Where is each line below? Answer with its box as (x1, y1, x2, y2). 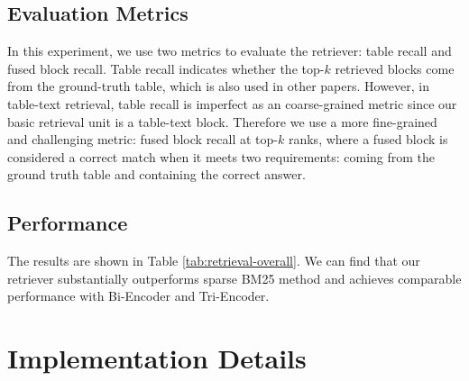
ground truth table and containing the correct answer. (7, 165, 306, 184)
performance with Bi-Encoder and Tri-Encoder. (7, 286, 270, 305)
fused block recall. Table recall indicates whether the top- (7, 59, 325, 77)
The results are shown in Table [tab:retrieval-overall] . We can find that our (7, 251, 420, 270)
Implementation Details (7, 340, 307, 376)
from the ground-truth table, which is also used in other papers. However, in (7, 77, 430, 95)
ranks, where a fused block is (288, 130, 448, 149)
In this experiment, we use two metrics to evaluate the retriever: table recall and (7, 41, 452, 60)
